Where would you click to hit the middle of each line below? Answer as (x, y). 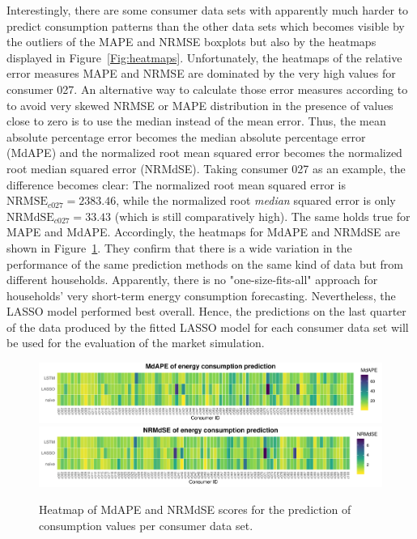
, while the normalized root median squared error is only (256, 200)
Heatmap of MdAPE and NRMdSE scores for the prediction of (195, 509)
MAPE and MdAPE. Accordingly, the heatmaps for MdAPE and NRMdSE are (204, 232)
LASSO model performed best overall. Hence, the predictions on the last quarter (206, 311)
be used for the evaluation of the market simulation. (136, 343)
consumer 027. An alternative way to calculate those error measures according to (207, 89)
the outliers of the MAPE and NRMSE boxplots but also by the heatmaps (191, 42)
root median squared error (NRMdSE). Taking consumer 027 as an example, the (206, 168)
